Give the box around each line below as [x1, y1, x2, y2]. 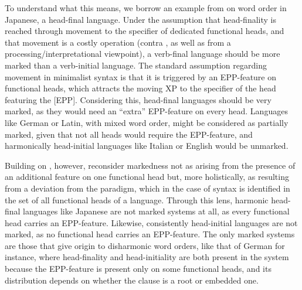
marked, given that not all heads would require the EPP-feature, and [5, 128, 253, 140]
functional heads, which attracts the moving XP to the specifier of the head [5, 82, 276, 94]
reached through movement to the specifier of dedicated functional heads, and [5, 25, 284, 37]
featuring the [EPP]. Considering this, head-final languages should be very [5, 93, 272, 105]
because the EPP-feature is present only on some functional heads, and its [5, 262, 272, 275]
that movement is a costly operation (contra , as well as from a [5, 36, 231, 48]
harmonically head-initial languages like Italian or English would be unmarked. [5, 139, 289, 152]
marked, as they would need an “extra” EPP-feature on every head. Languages [5, 105, 288, 117]
